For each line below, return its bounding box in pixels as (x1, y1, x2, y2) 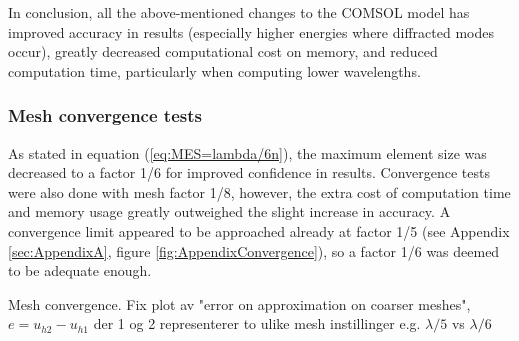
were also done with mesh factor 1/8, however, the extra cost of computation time (8, 181, 511, 202)
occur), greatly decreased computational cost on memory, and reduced (8, 41, 438, 62)
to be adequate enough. (8, 260, 152, 281)
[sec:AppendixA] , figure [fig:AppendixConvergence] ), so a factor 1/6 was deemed (8, 240, 500, 261)
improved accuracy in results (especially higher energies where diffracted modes (8, 21, 494, 42)
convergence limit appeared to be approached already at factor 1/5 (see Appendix (8, 220, 510, 241)
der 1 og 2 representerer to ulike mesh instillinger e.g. (93, 313, 421, 334)
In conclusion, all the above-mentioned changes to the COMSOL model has (8, 2, 470, 22)
